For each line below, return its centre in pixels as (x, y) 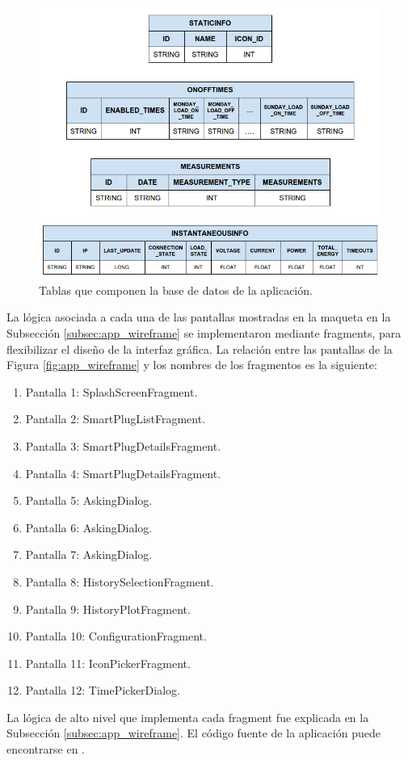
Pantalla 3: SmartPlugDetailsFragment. (123, 445)
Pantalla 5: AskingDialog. (89, 500)
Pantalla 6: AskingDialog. (89, 527)
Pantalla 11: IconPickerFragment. (108, 663)
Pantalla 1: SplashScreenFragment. (111, 391)
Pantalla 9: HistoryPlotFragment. (108, 609)
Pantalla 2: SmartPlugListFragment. (116, 419)
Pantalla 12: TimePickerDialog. (103, 690)
